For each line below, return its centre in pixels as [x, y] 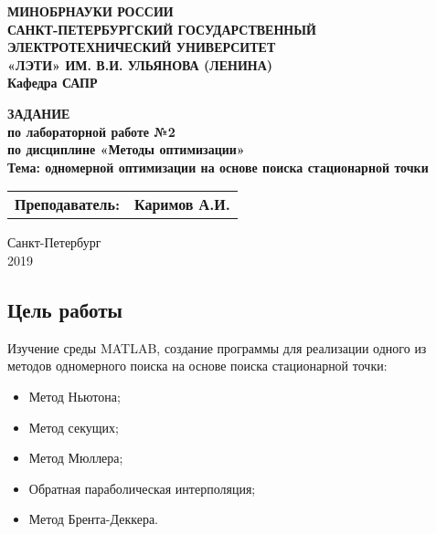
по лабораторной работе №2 [91, 131]
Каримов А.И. [182, 204]
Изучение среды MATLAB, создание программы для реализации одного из [217, 347]
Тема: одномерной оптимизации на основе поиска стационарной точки [218, 167]
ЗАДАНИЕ [39, 113]
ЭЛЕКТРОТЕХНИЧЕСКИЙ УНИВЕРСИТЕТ [142, 47]
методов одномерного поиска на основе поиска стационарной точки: [197, 366]
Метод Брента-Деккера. [94, 519]
